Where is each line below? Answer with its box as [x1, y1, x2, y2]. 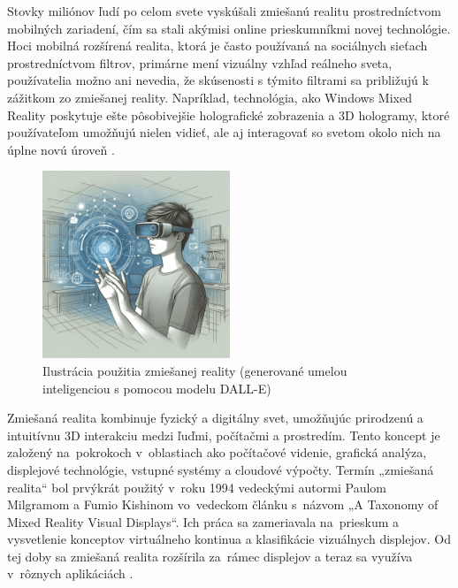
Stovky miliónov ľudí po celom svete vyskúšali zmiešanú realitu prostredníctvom [7, 2, 441, 19]
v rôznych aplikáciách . [7, 564, 134, 583]
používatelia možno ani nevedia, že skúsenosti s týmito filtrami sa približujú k [7, 71, 429, 89]
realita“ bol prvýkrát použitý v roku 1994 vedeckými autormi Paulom [7, 477, 386, 496]
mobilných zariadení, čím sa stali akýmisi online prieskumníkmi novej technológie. [7, 19, 451, 37]
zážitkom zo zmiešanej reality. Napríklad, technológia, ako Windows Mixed [7, 88, 412, 106]
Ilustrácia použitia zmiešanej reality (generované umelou [42, 361, 347, 379]
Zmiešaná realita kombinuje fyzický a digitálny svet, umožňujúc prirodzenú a [7, 409, 424, 427]
